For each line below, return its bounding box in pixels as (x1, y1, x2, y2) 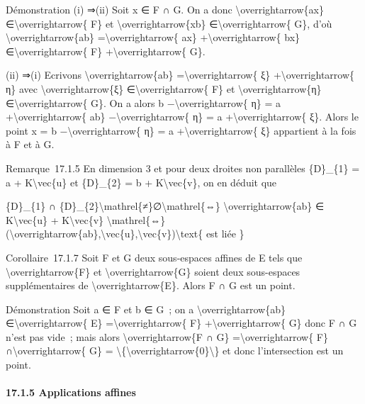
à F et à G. (6, 137, 55, 152)
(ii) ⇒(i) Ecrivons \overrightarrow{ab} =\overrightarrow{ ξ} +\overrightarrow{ (6, 67, 355, 82)
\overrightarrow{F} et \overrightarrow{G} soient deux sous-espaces (6, 264, 301, 279)
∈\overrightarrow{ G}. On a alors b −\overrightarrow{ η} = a (6, 95, 281, 110)
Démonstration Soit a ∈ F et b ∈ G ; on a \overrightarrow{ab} (6, 301, 286, 316)
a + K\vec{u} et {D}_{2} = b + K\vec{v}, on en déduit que (6, 174, 277, 189)
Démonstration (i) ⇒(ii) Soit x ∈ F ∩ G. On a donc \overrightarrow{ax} (6, 2, 324, 16)
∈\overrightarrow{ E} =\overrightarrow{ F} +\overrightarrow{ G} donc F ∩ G (6, 315, 357, 330)
